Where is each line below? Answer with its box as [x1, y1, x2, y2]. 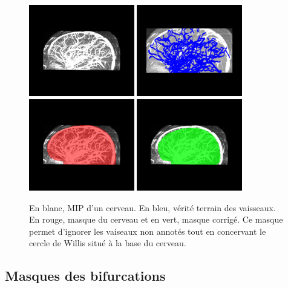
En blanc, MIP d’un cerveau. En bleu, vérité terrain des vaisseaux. [29, 201, 276, 214]
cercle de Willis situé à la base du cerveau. [29, 237, 186, 249]
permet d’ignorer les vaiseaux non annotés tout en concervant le [29, 224, 266, 237]
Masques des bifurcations [5, 266, 166, 285]
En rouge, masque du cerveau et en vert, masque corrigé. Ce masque [29, 213, 283, 226]
